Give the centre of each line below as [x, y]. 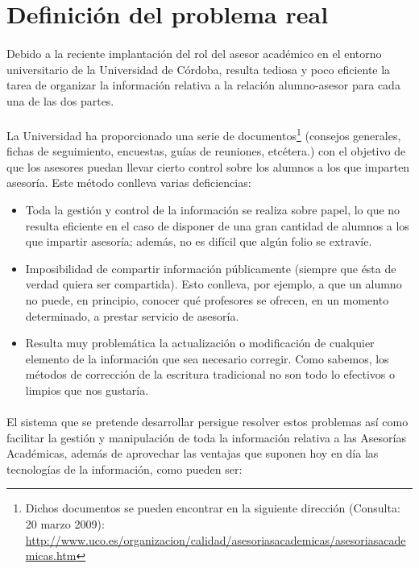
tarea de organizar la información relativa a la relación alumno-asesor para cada [203, 85]
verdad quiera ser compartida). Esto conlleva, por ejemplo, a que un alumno [214, 284]
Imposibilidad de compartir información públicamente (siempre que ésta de [211, 268]
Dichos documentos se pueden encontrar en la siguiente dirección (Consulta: [213, 508]
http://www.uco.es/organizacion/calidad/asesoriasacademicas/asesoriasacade [216, 539]
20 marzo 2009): [65, 524]
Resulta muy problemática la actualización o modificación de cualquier [200, 343]
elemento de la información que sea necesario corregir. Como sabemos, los [207, 358]
